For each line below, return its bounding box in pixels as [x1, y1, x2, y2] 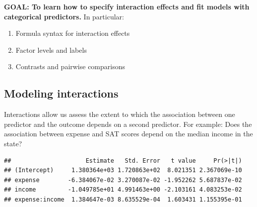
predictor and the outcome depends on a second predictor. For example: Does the [4, 118, 252, 129]
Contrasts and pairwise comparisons [15, 61, 126, 72]
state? [4, 138, 22, 148]
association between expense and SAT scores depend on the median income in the [4, 128, 253, 139]
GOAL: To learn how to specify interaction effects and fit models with [4, 1, 250, 11]
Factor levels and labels [15, 44, 87, 55]
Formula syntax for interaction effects [15, 28, 130, 38]
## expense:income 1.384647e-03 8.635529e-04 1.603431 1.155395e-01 [4, 196, 242, 203]
